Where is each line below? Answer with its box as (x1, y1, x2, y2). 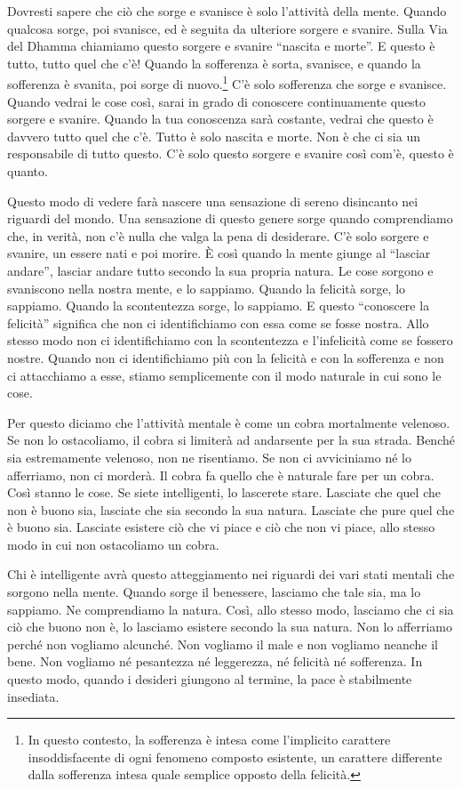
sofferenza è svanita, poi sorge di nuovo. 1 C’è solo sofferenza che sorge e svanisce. (7, 72, 447, 93)
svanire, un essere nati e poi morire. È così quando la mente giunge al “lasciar (7, 244, 431, 262)
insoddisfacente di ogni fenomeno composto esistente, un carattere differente (28, 747, 442, 766)
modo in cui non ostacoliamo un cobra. (7, 535, 219, 553)
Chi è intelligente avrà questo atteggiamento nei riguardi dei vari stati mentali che (7, 565, 455, 584)
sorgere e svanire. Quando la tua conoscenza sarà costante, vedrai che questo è (7, 109, 434, 128)
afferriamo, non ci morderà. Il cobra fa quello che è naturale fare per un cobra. (7, 465, 434, 484)
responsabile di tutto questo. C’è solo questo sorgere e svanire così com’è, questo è (7, 144, 454, 163)
